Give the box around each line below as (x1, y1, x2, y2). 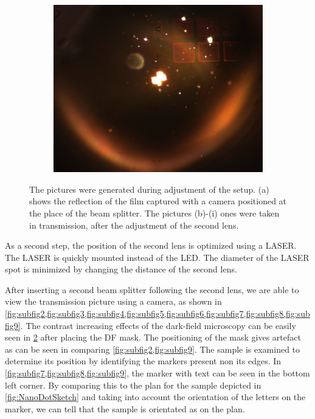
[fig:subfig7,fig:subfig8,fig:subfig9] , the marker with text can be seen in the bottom (5, 367, 310, 379)
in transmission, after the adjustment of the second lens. (29, 218, 239, 231)
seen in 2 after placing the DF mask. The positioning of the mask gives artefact (5, 331, 301, 344)
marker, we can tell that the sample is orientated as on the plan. (5, 402, 245, 415)
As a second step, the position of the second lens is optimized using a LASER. (5, 239, 297, 252)
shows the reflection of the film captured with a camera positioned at (29, 195, 287, 207)
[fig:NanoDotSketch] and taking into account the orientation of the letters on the (5, 390, 306, 403)
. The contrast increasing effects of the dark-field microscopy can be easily (20, 319, 296, 331)
